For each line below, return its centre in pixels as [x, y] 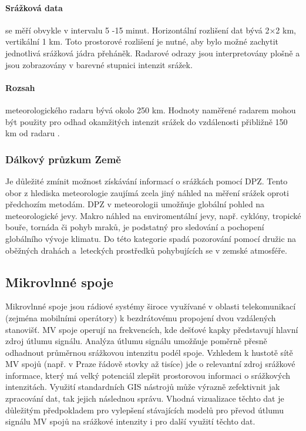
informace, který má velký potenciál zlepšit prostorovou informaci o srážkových [148, 375]
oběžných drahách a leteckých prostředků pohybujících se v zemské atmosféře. [146, 250]
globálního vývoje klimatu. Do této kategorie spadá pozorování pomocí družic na [151, 238]
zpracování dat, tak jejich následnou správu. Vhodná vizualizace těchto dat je [145, 398]
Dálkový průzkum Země [63, 159]
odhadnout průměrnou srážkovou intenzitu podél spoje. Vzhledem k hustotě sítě [149, 352]
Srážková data [34, 7]
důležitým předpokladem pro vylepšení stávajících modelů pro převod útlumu [145, 410]
